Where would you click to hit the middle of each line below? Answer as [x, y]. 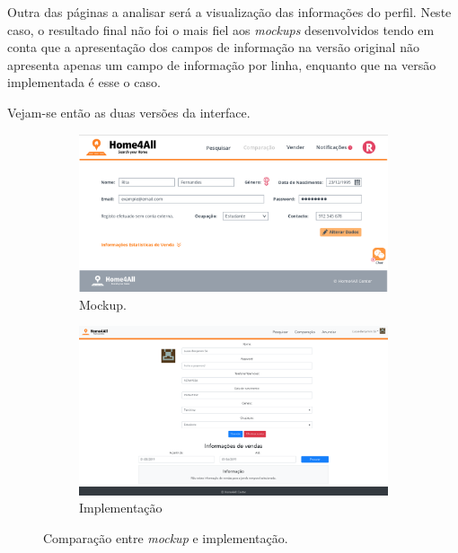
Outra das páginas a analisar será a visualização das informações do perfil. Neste [229, 12]
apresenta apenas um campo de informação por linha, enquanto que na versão [222, 64]
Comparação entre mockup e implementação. [166, 537]
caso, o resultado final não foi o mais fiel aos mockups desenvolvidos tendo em [221, 29]
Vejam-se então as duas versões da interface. [129, 112]
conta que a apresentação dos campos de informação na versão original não [213, 47]
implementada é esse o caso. [84, 82]
